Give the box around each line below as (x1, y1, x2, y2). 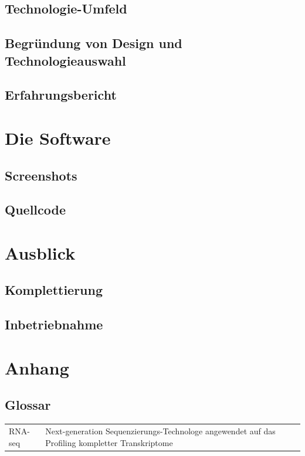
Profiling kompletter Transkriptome (45, 436, 173, 448)
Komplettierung (5, 281, 103, 299)
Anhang (5, 355, 69, 379)
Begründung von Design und (5, 34, 182, 52)
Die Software (5, 125, 111, 149)
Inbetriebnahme (5, 315, 103, 334)
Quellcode (5, 200, 66, 219)
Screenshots (5, 166, 77, 184)
